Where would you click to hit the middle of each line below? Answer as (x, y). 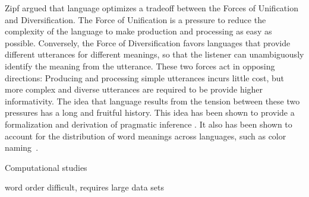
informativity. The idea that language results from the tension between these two (152, 101)
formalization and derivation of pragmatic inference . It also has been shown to (149, 124)
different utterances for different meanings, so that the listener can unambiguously (154, 54)
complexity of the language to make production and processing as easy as (138, 31)
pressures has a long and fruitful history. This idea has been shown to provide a (150, 112)
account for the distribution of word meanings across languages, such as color (146, 136)
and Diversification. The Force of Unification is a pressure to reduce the (135, 19)
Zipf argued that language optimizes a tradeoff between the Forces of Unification (152, 8)
